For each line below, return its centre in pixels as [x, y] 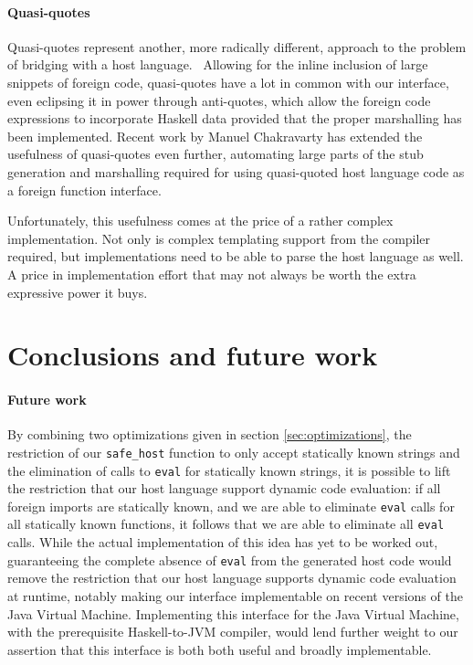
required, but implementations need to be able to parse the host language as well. [236, 256]
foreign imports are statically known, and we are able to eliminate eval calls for [231, 506]
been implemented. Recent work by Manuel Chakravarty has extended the [215, 136]
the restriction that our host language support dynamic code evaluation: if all [224, 488]
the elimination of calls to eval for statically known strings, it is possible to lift [229, 470]
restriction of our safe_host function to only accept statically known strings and [234, 452]
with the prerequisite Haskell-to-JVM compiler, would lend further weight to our [233, 632]
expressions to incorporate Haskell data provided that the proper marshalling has [235, 118]
